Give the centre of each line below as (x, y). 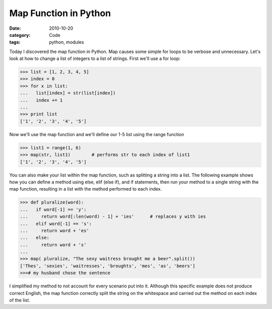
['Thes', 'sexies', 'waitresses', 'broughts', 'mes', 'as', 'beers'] (108, 266)
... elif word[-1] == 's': (56, 224)
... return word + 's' (53, 245)
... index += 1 (41, 100)
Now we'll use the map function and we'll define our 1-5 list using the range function (97, 134)
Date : (15, 28)
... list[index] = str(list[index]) (68, 93)
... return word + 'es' (54, 230)
